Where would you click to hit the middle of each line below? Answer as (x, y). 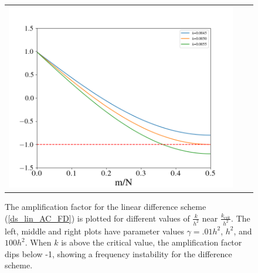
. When (38, 242)
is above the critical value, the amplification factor (152, 242)
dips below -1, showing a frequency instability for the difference (118, 253)
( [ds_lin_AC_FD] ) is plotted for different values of (97, 218)
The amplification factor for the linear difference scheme (106, 207)
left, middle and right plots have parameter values (94, 231)
